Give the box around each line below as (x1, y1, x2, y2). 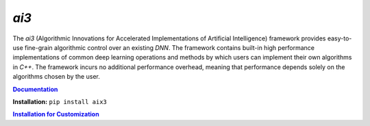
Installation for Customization (12, 110, 99, 118)
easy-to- (327, 34, 352, 42)
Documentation (12, 85, 58, 93)
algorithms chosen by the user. (12, 73, 101, 81)
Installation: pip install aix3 (12, 97, 108, 105)
